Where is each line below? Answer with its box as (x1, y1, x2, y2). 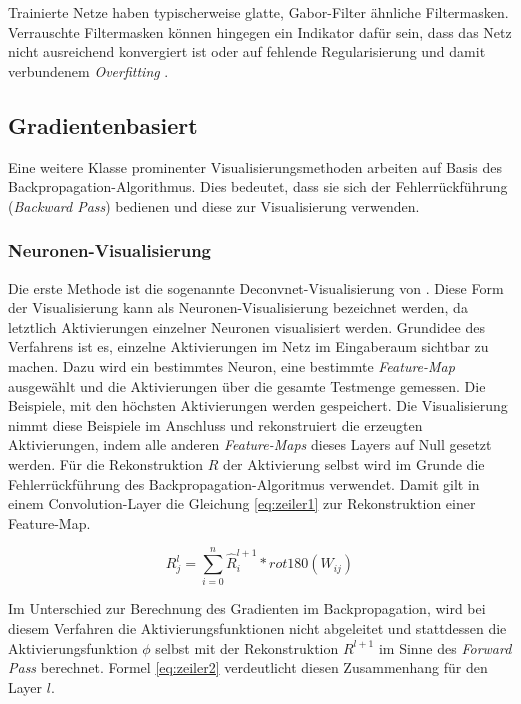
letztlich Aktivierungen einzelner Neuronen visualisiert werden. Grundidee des (8, 316, 485, 337)
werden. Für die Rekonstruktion (8, 453, 204, 474)
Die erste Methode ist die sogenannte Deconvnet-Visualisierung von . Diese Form (8, 277, 504, 298)
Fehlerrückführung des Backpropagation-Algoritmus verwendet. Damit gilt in (8, 473, 480, 494)
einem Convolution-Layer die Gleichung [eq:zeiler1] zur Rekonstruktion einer (8, 493, 476, 514)
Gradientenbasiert (8, 109, 198, 140)
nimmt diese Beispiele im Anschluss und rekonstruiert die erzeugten (8, 414, 423, 435)
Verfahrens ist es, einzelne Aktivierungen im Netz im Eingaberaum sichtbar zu (8, 336, 489, 357)
